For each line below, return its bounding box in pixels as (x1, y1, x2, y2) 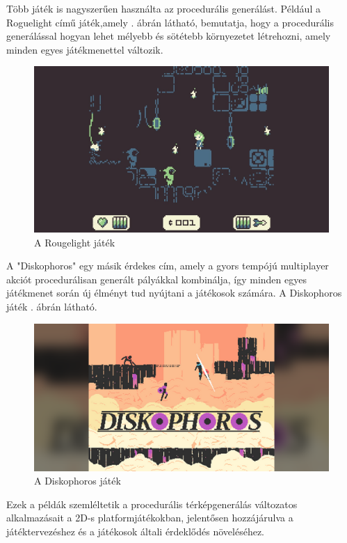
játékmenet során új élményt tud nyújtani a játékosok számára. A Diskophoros (6, 285, 342, 300)
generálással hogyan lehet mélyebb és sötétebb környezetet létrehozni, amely (6, 29, 331, 43)
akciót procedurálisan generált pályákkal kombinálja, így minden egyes (6, 271, 307, 286)
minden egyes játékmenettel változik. (6, 42, 163, 56)
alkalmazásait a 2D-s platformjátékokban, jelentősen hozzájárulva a (6, 510, 293, 525)
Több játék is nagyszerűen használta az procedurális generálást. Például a (6, 1, 321, 15)
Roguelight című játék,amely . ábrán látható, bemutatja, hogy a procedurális (6, 15, 334, 29)
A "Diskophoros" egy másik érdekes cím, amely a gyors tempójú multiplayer (6, 258, 329, 273)
